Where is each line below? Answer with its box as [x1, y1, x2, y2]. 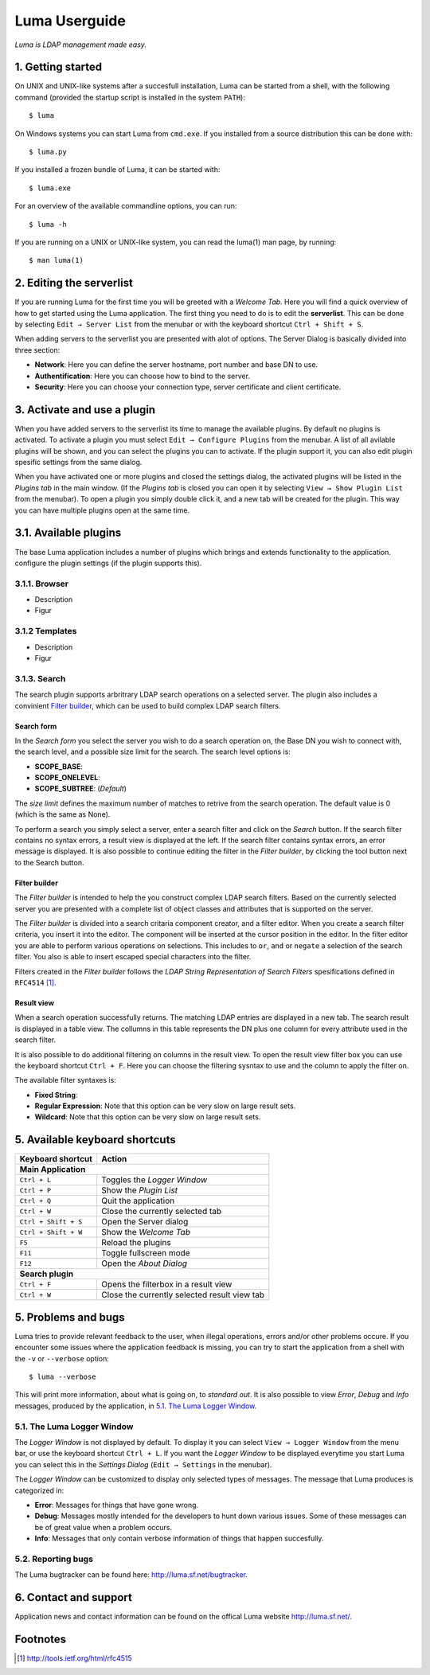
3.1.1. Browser [14, 578, 69, 589]
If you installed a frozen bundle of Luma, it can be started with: [14, 165, 221, 174]
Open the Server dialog [100, 1216, 189, 1228]
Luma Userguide [14, 12, 127, 29]
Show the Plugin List [100, 1185, 178, 1196]
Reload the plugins [100, 1237, 171, 1248]
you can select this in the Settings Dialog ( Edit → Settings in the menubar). [14, 1459, 272, 1469]
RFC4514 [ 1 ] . [14, 978, 57, 987]
